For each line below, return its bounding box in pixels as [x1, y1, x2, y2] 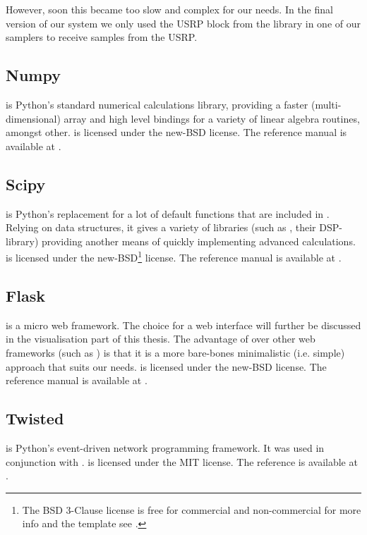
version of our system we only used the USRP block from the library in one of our [6, 16, 361, 30]
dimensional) [6, 111, 61, 125]
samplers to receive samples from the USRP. [6, 30, 198, 44]
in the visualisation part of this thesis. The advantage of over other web [6, 331, 315, 346]
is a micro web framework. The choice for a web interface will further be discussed [6, 317, 361, 332]
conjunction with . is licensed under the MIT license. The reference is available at [6, 454, 358, 469]
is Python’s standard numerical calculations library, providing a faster [6, 97, 308, 111]
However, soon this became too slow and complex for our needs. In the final [6, 2, 333, 16]
